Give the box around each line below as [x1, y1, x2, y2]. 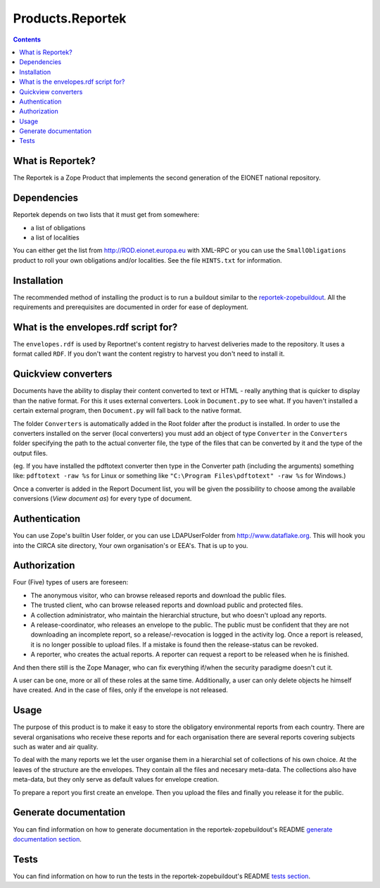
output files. [13, 449, 49, 457]
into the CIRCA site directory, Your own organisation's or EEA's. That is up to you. [13, 541, 248, 549]
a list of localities [30, 233, 80, 242]
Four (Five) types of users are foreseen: [13, 578, 129, 587]
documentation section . [13, 834, 82, 843]
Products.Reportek [13, 11, 127, 26]
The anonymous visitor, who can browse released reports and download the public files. [30, 591, 286, 599]
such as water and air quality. [13, 743, 99, 751]
